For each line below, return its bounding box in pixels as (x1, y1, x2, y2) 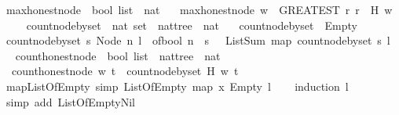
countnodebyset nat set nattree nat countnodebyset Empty (26, 16, 357, 33)
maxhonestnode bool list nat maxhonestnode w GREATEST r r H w (5, 2, 393, 17)
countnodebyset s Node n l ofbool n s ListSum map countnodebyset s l (5, 32, 390, 49)
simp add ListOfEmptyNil (5, 93, 135, 110)
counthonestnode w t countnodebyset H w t (11, 63, 239, 79)
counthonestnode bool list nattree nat (15, 47, 221, 63)
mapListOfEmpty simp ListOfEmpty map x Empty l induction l (5, 77, 349, 94)
